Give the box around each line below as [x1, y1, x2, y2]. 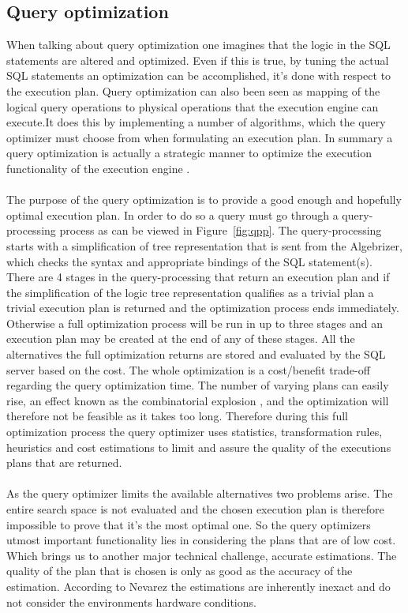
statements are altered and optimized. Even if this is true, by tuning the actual [6, 51, 389, 68]
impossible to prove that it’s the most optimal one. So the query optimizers [6, 516, 371, 532]
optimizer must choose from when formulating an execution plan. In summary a [6, 129, 393, 145]
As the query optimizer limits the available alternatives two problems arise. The [6, 485, 393, 502]
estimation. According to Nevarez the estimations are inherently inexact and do [6, 577, 391, 594]
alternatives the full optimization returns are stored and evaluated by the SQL [6, 346, 386, 363]
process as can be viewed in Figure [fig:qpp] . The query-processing [59, 222, 382, 239]
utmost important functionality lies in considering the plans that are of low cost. [6, 532, 396, 548]
